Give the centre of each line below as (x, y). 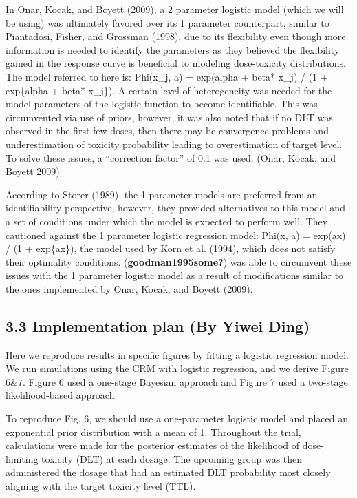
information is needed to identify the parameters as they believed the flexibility (173, 49)
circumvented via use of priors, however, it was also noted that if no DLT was (169, 117)
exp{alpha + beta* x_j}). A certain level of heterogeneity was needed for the (169, 90)
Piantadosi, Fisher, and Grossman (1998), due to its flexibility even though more (176, 36)
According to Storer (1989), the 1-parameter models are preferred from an (162, 194)
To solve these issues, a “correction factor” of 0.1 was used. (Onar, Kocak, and (171, 157)
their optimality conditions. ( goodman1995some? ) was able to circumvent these (179, 261)
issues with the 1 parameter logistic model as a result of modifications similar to (175, 275)
